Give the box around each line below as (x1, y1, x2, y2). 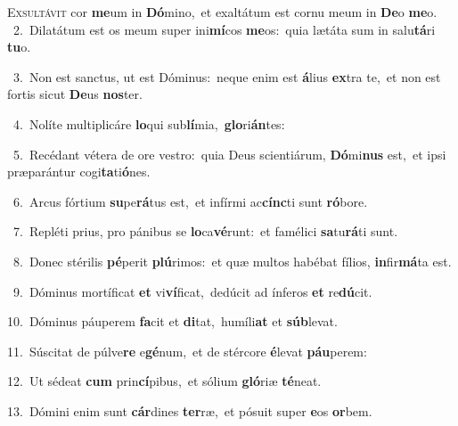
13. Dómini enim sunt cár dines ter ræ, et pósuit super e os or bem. (7, 401, 372, 420)
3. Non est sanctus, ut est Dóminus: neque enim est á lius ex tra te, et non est (12, 67, 441, 86)
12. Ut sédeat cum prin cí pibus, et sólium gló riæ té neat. (7, 372, 322, 390)
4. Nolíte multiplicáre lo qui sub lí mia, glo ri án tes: (12, 114, 285, 133)
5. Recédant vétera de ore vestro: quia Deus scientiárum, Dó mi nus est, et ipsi (12, 144, 446, 163)
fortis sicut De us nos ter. (7, 85, 143, 103)
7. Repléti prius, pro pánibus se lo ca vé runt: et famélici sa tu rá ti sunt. (12, 222, 398, 241)
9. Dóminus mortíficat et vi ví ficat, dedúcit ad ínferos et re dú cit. (12, 282, 372, 300)
